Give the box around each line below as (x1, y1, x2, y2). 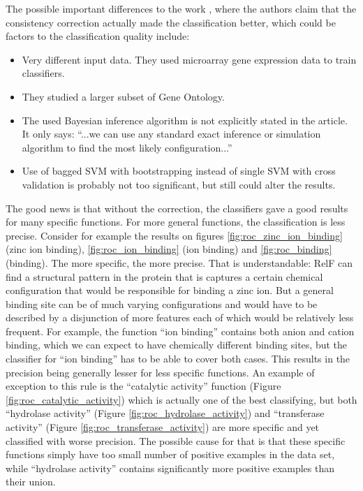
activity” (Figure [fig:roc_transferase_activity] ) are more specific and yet (6, 420, 320, 434)
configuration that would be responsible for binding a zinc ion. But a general (6, 283, 334, 298)
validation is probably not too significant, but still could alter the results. (22, 177, 336, 191)
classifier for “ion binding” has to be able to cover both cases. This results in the (6, 351, 350, 366)
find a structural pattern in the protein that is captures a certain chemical (6, 269, 323, 284)
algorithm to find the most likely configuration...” (22, 140, 232, 154)
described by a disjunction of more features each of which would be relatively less (6, 310, 354, 325)
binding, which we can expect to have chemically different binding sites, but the (6, 337, 348, 352)
